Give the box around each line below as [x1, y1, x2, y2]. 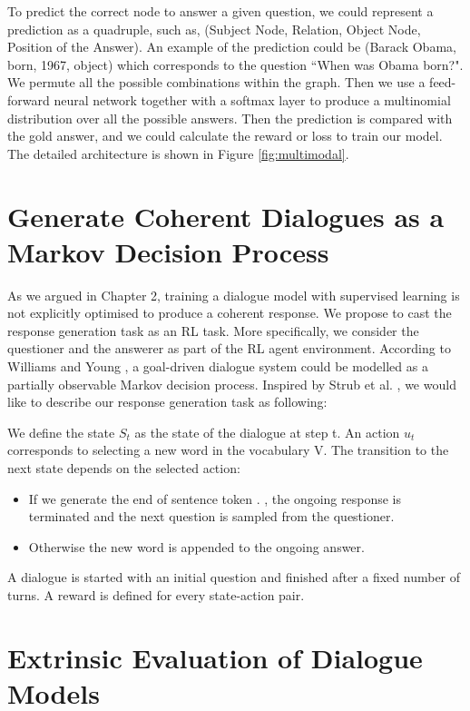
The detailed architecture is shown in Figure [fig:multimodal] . [7, 143, 349, 163]
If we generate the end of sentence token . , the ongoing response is [28, 489, 402, 508]
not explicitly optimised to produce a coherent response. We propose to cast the [7, 303, 452, 322]
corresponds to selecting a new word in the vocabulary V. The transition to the [7, 440, 449, 459]
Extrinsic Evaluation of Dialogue [7, 638, 423, 676]
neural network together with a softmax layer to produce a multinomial [54, 90, 451, 109]
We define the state [7, 422, 115, 441]
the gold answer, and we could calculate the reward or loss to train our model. [7, 126, 443, 145]
